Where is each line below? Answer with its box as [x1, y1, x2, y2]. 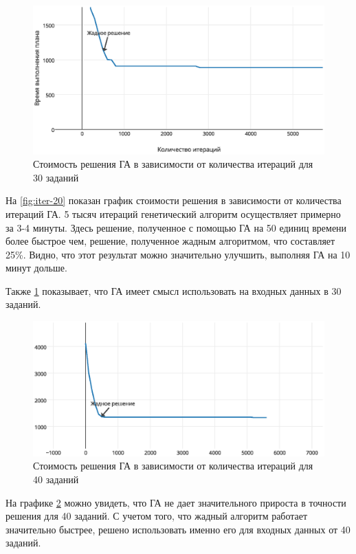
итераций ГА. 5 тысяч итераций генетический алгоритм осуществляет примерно [5, 206, 341, 221]
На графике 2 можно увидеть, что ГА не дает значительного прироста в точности [5, 495, 346, 509]
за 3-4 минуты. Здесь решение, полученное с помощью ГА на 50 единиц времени [5, 220, 347, 234]
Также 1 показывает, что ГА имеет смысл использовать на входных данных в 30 [5, 283, 342, 298]
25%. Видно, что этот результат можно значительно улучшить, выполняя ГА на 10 [5, 247, 351, 261]
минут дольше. [5, 261, 67, 275]
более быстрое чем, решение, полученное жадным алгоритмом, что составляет [5, 234, 335, 248]
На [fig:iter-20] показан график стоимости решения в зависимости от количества [5, 193, 342, 208]
